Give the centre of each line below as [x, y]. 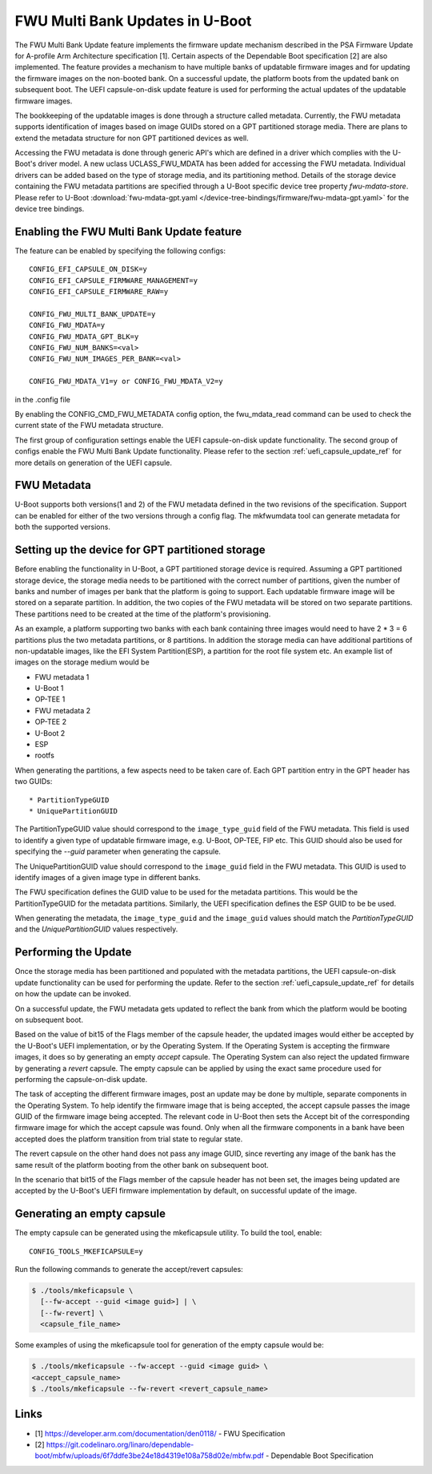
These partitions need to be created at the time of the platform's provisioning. [143, 614]
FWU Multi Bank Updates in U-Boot [133, 21]
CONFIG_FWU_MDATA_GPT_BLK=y [84, 336]
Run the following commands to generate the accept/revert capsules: [129, 1270]
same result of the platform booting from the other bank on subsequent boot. [142, 1165]
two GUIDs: [34, 781]
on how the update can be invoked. [73, 994]
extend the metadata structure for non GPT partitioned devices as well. [132, 138]
